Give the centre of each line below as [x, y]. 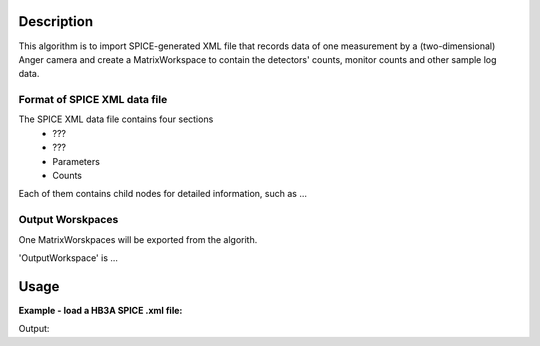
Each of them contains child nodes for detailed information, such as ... [162, 194]
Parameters [76, 161]
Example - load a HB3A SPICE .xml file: [100, 310]
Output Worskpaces [68, 220]
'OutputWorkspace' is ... [68, 257]
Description [56, 21]
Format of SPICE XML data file [93, 100]
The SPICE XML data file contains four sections [116, 119]
